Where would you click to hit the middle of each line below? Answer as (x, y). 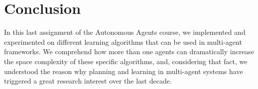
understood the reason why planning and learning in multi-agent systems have (124, 71)
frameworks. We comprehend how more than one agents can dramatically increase (129, 51)
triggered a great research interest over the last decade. (88, 81)
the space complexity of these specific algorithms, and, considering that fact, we (126, 61)
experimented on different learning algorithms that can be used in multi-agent (123, 42)
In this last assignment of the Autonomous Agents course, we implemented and (125, 32)
